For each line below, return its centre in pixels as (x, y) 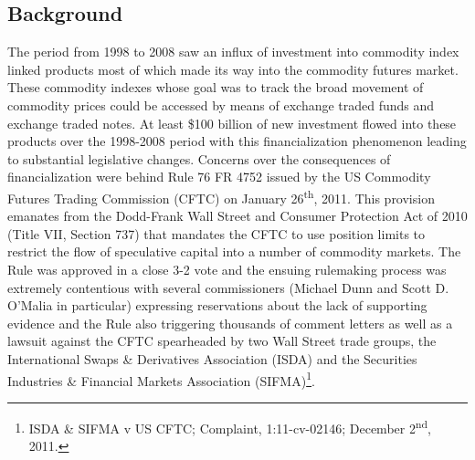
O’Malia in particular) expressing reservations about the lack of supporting (217, 305)
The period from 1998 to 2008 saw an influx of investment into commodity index (233, 52)
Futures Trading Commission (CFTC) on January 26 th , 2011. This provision (221, 196)
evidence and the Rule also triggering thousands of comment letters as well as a (230, 323)
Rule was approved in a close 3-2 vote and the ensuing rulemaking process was (227, 269)
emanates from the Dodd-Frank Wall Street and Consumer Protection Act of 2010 (237, 216)
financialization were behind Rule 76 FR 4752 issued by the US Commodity (219, 177)
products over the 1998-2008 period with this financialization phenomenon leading (237, 141)
